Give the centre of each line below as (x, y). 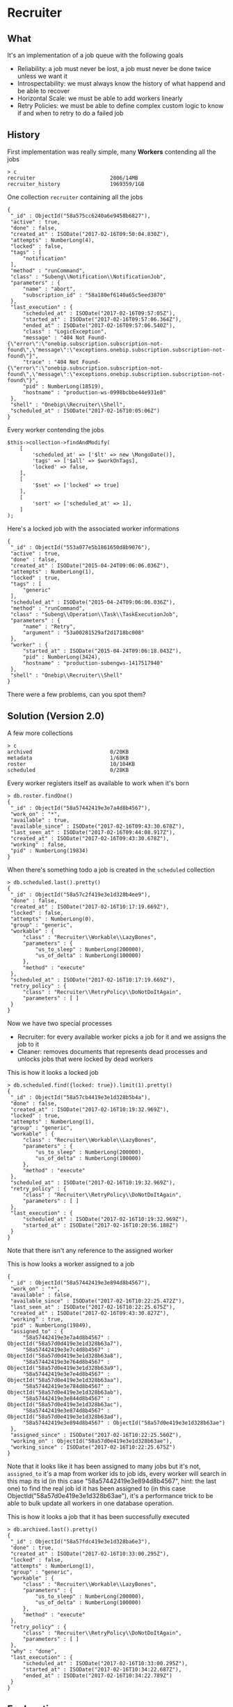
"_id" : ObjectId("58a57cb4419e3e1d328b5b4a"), (80, 1097)
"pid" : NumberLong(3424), (62, 657)
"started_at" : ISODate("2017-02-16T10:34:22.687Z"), (102, 1669)
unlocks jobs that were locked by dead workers (85, 1059)
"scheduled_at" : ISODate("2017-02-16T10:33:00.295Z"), (105, 1663)
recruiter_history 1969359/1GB (76, 184)
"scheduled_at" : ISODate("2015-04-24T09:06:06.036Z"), (93, 602)
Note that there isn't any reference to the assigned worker (90, 1250)
